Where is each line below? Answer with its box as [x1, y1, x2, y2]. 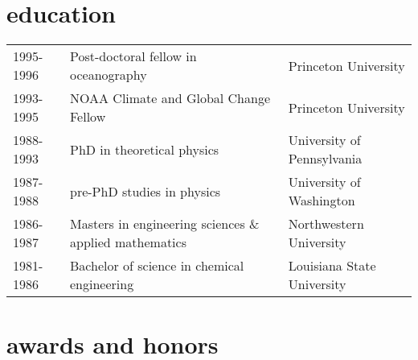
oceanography [70, 65, 147, 85]
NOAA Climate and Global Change [70, 89, 271, 108]
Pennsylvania [288, 149, 363, 168]
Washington [288, 191, 355, 210]
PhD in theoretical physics [70, 139, 219, 159]
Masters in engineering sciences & [70, 214, 260, 234]
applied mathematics [70, 233, 186, 252]
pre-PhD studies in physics [70, 181, 221, 201]
